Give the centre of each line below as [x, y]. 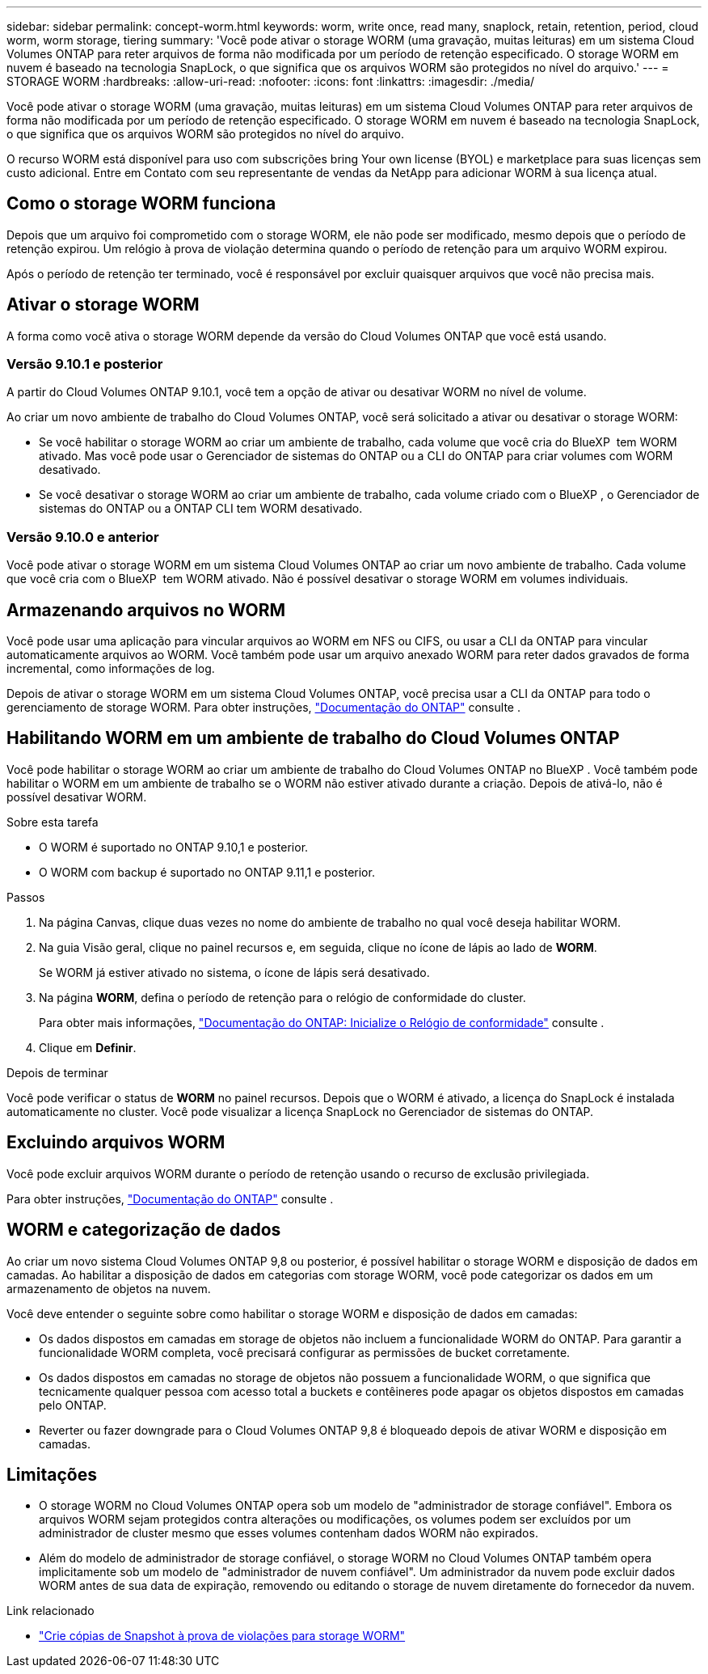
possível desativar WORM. [77, 797]
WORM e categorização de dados [144, 1230]
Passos [26, 897]
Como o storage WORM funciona [141, 204]
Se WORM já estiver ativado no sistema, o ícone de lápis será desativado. [234, 972]
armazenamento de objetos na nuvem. [109, 1288]
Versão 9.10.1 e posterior [85, 364]
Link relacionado [51, 1611]
